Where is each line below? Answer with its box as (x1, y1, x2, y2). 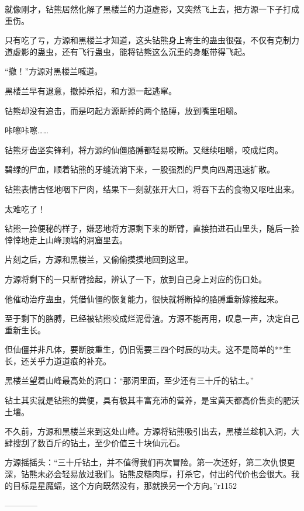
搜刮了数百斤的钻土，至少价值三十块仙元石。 (12, 436, 185, 448)
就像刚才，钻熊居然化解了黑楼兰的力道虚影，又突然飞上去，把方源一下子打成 (5, 3, 299, 15)
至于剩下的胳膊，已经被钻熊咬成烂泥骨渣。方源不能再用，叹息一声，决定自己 (5, 312, 299, 324)
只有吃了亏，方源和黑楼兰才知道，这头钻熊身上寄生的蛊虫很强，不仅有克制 (5, 34, 291, 46)
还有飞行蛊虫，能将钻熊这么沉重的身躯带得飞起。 (61, 45, 250, 57)
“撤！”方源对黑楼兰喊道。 (5, 65, 103, 77)
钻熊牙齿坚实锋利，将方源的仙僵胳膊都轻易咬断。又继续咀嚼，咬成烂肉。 (5, 143, 283, 156)
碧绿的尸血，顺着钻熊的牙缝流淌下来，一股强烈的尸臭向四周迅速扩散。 (5, 163, 275, 175)
